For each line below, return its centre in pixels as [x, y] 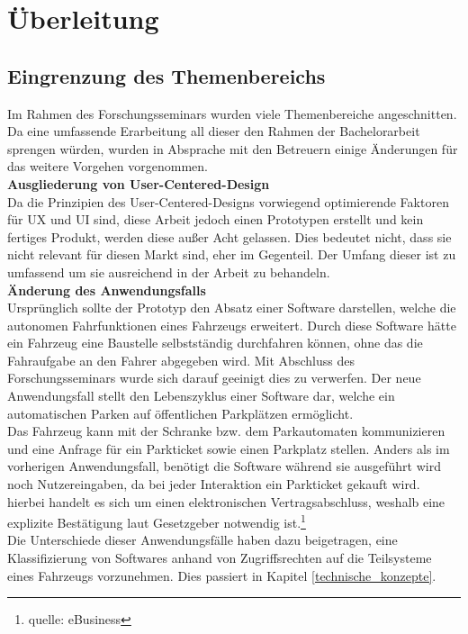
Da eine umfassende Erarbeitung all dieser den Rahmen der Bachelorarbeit [214, 131]
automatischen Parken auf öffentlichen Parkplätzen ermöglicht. [180, 413]
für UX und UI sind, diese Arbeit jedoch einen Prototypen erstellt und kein [216, 219]
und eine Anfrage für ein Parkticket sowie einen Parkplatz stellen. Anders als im [229, 448]
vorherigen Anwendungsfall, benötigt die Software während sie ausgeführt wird [224, 466]
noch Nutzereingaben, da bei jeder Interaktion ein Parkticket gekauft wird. [214, 484]
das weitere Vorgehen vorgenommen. [108, 166]
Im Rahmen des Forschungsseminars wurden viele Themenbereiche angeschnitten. [232, 113]
